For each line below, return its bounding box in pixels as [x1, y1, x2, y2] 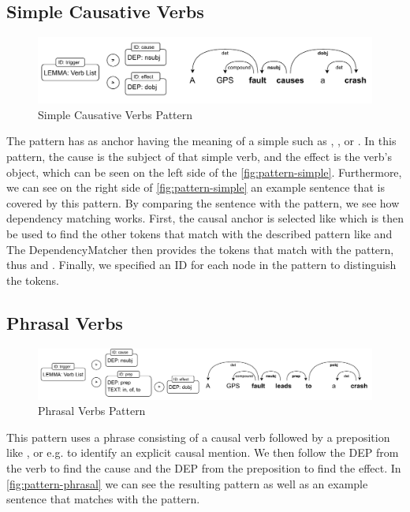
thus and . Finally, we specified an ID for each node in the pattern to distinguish [6, 256, 397, 273]
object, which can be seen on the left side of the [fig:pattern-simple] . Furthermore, [6, 163, 402, 180]
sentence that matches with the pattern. [6, 491, 200, 507]
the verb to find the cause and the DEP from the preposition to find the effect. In [6, 459, 401, 476]
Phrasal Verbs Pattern [38, 402, 146, 419]
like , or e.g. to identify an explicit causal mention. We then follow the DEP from [6, 444, 399, 461]
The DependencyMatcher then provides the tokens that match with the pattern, [6, 241, 394, 257]
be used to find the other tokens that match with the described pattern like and [6, 226, 393, 241]
